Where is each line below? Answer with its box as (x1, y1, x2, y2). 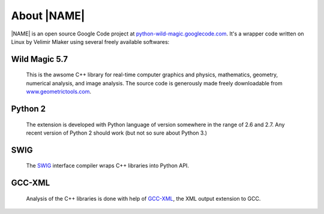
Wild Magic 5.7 (11, 54, 68, 64)
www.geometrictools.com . (26, 88, 92, 96)
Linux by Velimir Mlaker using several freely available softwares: (11, 38, 170, 45)
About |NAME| (11, 9, 85, 22)
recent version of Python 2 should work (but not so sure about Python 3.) (26, 129, 207, 136)
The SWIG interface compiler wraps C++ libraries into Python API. (26, 162, 189, 170)
